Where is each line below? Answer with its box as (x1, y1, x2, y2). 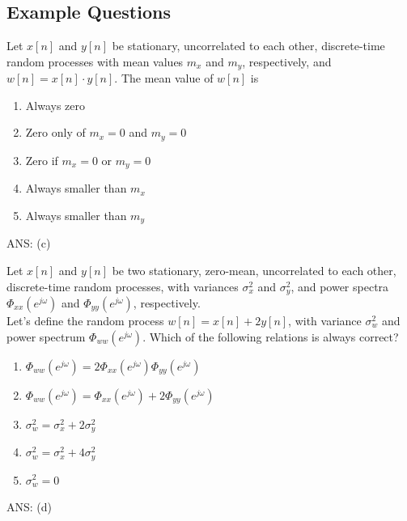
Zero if (25, 151, 58, 168)
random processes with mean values (6, 53, 184, 70)
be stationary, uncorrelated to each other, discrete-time (112, 37, 385, 54)
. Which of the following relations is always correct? (142, 328, 399, 345)
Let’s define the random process (6, 312, 164, 329)
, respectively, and (242, 53, 332, 70)
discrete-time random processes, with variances (6, 277, 239, 294)
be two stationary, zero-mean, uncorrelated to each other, (112, 261, 396, 278)
